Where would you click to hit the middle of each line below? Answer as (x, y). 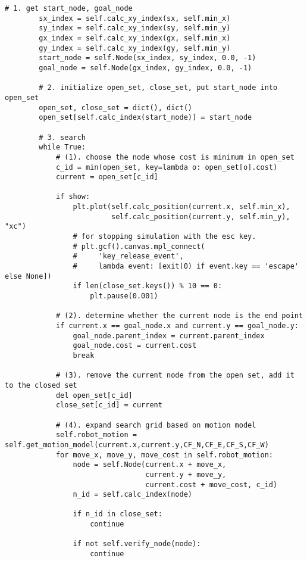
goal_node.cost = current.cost (135, 346)
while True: (62, 147)
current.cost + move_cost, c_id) (212, 484)
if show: (73, 197)
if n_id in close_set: (118, 514)
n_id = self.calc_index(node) (132, 495)
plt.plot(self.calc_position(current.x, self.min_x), (181, 207)
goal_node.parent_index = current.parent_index (169, 336)
